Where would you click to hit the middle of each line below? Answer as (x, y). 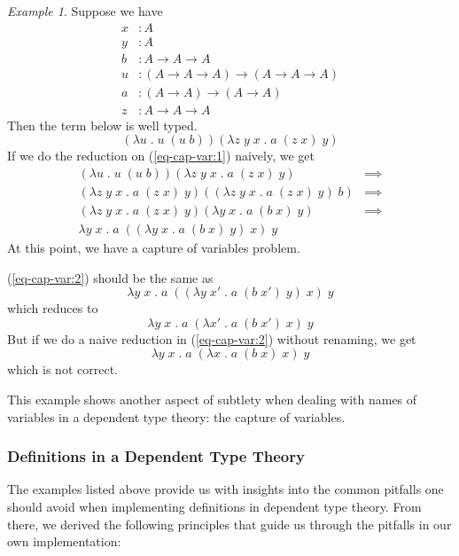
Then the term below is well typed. (102, 125)
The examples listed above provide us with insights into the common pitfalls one (226, 489)
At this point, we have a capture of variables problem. (154, 248)
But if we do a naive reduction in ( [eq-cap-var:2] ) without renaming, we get (212, 338)
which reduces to (53, 308)
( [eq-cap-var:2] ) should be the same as (110, 277)
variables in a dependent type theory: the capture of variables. (176, 416)
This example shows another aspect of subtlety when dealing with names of (212, 399)
